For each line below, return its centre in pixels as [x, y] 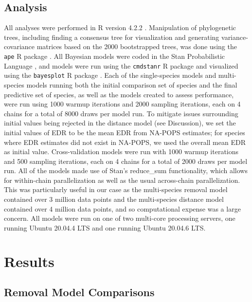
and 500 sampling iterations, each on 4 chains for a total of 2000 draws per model [126, 161]
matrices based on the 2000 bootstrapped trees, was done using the [137, 46]
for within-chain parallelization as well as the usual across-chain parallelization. [122, 180]
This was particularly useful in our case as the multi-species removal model [116, 189]
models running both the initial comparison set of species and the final [132, 84]
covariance [19, 46]
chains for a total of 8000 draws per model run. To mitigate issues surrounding [121, 113]
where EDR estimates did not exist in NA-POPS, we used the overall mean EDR [125, 142]
